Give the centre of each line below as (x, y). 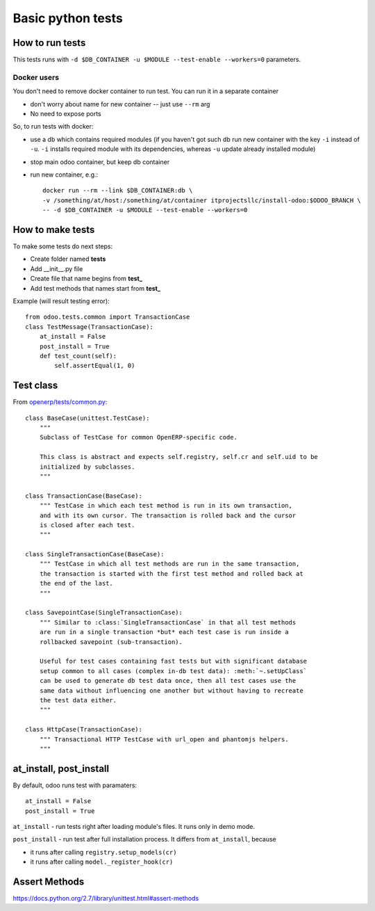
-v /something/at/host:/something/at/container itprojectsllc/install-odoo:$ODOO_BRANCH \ (202, 200)
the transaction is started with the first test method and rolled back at (171, 573)
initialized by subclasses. (87, 467)
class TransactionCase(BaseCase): (84, 496)
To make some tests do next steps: (63, 246)
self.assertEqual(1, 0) (95, 366)
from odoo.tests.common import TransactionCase (108, 317)
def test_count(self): (78, 356)
